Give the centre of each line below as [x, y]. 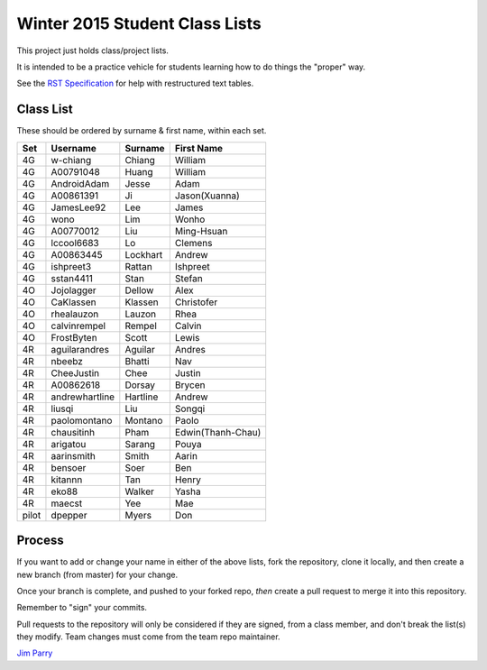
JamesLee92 [78, 207]
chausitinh [73, 432]
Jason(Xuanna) [207, 196]
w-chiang [71, 160]
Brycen [190, 385]
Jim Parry [35, 653]
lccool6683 [75, 243]
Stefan [188, 278]
